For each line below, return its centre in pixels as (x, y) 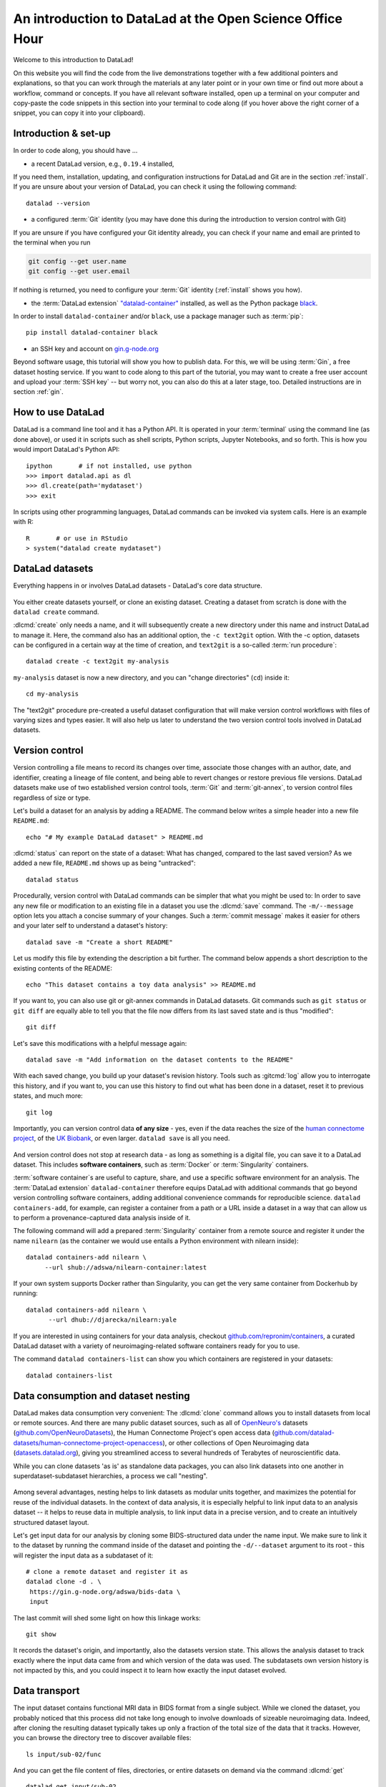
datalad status (53, 880)
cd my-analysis (53, 694)
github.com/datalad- (305, 1432)
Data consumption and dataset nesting (102, 1396)
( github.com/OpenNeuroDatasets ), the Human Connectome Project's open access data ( (144, 1432)
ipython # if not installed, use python (109, 466)
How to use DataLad (59, 412)
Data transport (46, 1691)
